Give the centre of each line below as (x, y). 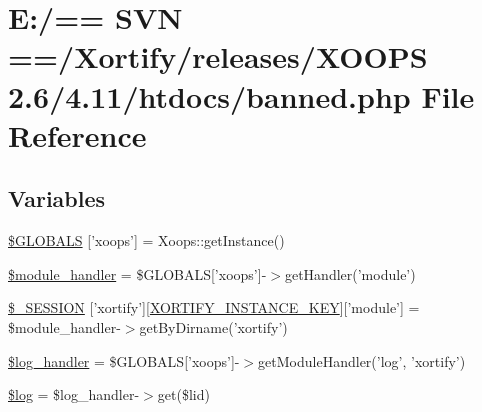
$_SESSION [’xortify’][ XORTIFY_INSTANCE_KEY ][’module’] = (214, 307)
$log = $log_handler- (74, 394)
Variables (57, 198)
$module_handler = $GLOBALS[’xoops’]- (137, 273)
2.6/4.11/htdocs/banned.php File (241, 95)
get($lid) (183, 394)
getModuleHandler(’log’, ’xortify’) (362, 360)
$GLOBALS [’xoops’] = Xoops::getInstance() (146, 240)
